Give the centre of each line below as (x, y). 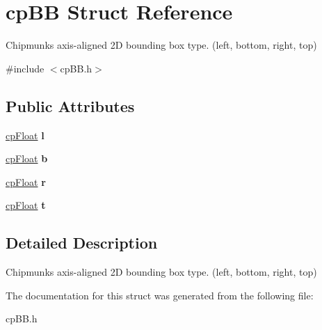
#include (25, 68)
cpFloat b (27, 158)
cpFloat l (25, 135)
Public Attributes (70, 105)
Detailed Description (82, 243)
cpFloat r (26, 181)
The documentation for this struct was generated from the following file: (160, 295)
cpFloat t (26, 205)
